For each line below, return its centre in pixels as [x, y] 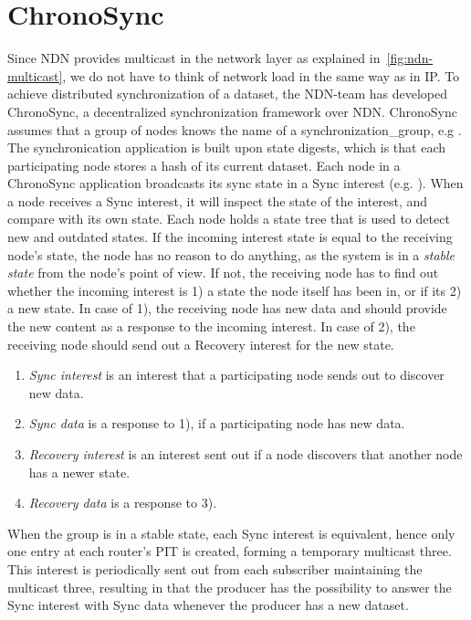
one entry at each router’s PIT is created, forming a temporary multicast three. [230, 551]
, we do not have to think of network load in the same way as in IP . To [261, 75]
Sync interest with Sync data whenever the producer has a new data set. [208, 605]
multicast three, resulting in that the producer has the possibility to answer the [230, 587]
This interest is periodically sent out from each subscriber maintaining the [215, 568]
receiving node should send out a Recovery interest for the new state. [201, 344]
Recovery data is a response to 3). [123, 503]
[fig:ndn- [410, 58]
